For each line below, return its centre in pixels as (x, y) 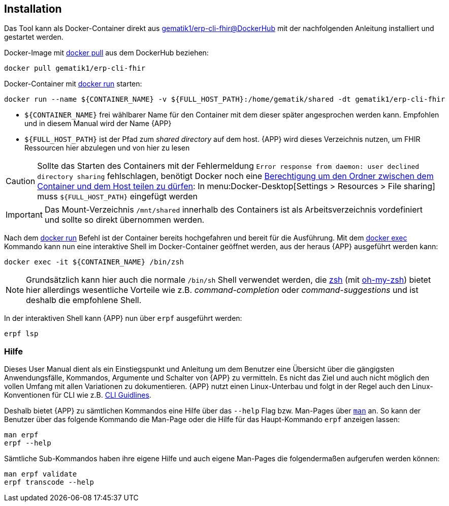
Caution (21, 181)
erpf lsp (21, 334)
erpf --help (28, 443)
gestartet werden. (34, 37)
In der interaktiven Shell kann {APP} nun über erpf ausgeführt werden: (123, 318)
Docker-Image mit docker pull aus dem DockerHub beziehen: (106, 53)
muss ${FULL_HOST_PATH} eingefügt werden (117, 197)
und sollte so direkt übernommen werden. (124, 220)
